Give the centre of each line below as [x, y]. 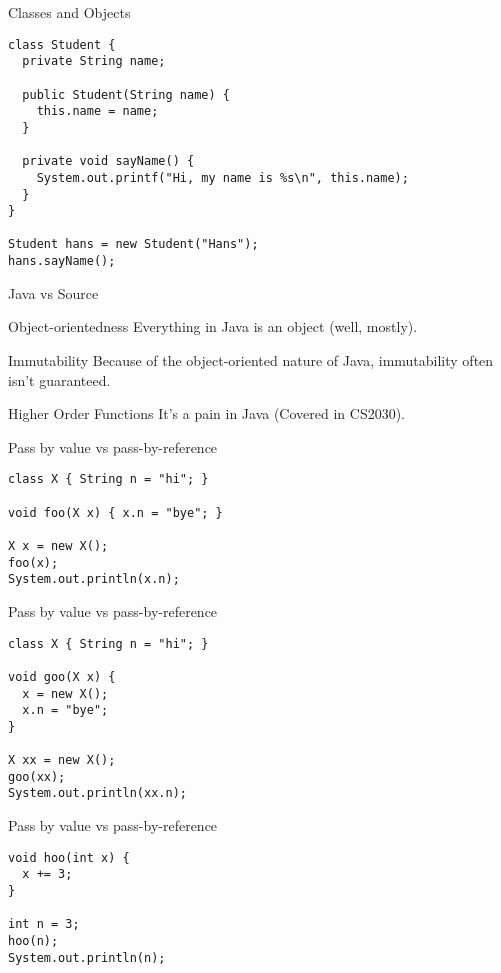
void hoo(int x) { [69, 857]
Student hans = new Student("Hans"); [133, 244]
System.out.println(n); [87, 957]
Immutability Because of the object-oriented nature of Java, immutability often [251, 359]
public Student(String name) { [126, 94]
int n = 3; [44, 924]
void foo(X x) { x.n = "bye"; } [115, 512]
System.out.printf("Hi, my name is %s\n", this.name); [222, 177]
